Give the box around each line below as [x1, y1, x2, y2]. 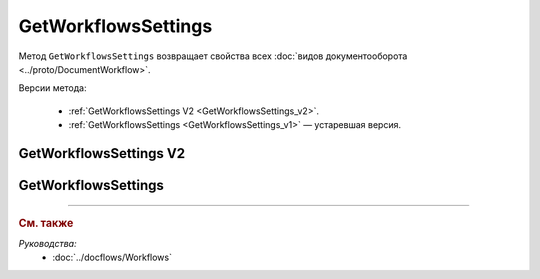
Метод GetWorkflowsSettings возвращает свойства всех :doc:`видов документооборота [18, 50, 408, 62]
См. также [18, 216, 74, 230]
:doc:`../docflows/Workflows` [52, 251, 172, 264]
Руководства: [18, 237, 77, 249]
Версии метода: [18, 82, 87, 94]
